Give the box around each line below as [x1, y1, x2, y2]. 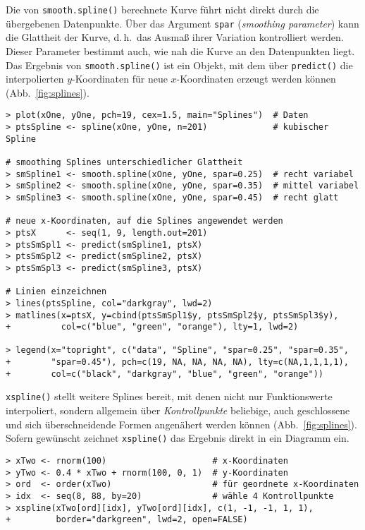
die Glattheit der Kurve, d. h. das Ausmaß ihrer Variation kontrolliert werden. [6, 30, 344, 44]
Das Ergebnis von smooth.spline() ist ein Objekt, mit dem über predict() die [6, 57, 353, 72]
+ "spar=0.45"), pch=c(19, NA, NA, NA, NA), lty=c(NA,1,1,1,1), [6, 357, 349, 368]
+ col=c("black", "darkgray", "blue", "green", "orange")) [6, 368, 324, 379]
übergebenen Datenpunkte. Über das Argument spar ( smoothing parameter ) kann [6, 16, 359, 30]
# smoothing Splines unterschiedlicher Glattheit [6, 157, 243, 167]
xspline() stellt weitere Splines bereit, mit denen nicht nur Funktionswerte [6, 389, 333, 404]
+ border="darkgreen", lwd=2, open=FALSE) [6, 514, 248, 525]
